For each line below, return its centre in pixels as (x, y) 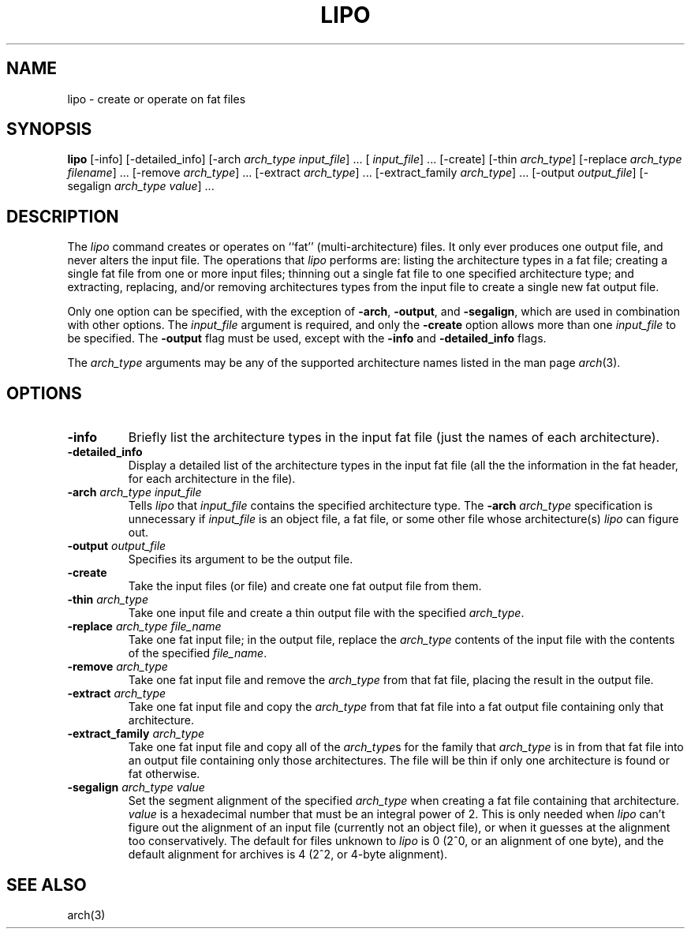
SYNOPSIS (49, 129)
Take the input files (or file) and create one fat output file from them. (305, 586)
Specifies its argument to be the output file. (241, 559)
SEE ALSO (47, 885)
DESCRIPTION (63, 216)
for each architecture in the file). (212, 479)
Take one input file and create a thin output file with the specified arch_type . (326, 613)
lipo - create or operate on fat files (157, 99)
